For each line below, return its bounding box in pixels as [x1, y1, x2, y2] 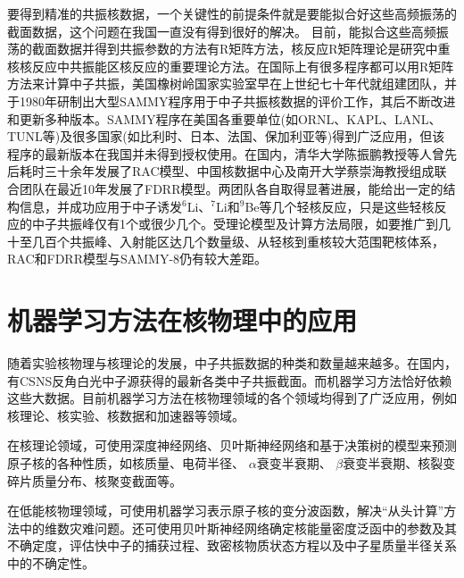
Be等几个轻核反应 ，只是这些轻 [244, 197, 422, 215]
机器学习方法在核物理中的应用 [7, 302, 358, 339]
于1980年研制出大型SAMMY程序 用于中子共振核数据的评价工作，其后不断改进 [7, 91, 456, 110]
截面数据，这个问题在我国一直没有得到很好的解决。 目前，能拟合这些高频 [7, 21, 436, 40]
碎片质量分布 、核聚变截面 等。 [7, 471, 182, 490]
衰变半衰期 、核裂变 [343, 454, 456, 472]
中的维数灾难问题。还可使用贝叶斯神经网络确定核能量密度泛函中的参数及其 [19, 518, 457, 537]
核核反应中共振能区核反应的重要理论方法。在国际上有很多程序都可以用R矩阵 [7, 56, 454, 75]
